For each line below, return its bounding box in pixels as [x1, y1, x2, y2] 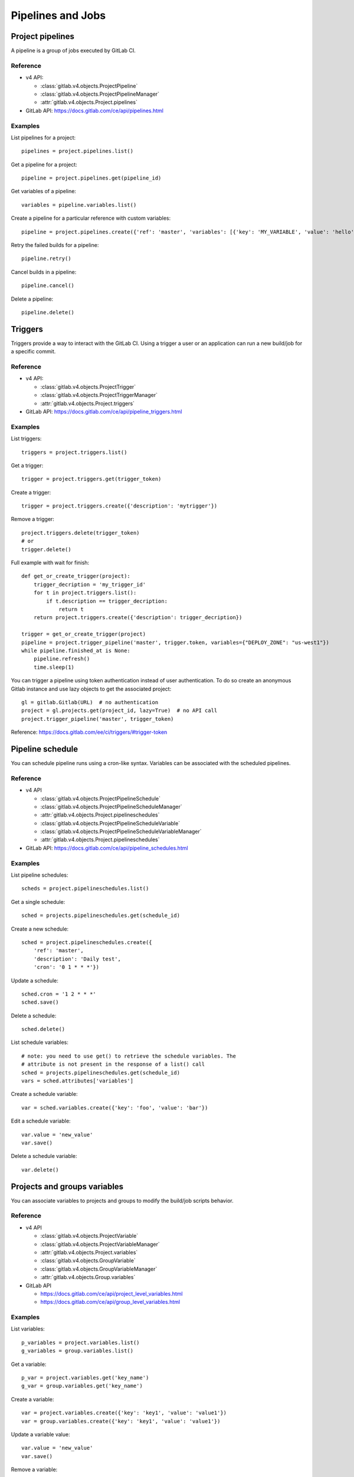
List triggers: [11, 435, 42, 443]
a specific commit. [11, 348, 56, 355]
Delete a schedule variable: [11, 1153, 77, 1160]
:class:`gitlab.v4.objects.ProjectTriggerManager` [40, 392, 158, 399]
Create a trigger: [11, 489, 51, 496]
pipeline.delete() [21, 309, 75, 315]
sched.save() [21, 999, 59, 1006]
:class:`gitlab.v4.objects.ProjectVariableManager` [40, 1241, 160, 1248]
